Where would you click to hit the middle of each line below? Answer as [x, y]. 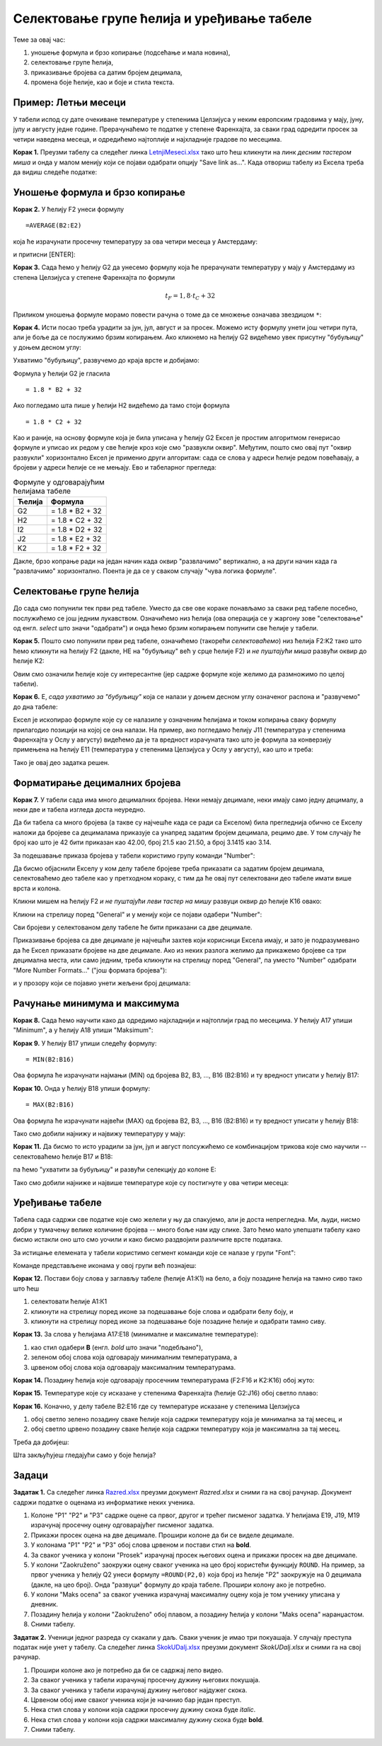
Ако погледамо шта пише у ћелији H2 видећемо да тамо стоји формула [121, 406]
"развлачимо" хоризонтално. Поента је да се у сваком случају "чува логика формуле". [145, 571]
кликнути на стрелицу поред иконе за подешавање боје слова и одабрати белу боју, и [162, 1311]
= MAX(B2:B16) [50, 1105]
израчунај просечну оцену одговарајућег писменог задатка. [122, 1525]
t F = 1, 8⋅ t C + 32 [190, 296]
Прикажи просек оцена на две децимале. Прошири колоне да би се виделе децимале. [162, 1535]
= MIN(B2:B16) [50, 1060]
